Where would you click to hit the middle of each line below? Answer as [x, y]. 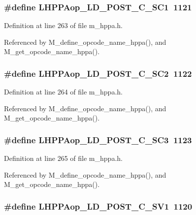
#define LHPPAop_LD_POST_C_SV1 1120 [98, 206]
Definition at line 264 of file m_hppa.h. [63, 92]
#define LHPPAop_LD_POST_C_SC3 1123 [98, 139]
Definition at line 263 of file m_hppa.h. [63, 25]
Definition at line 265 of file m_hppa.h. [63, 158]
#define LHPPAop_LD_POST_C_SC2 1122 [98, 73]
